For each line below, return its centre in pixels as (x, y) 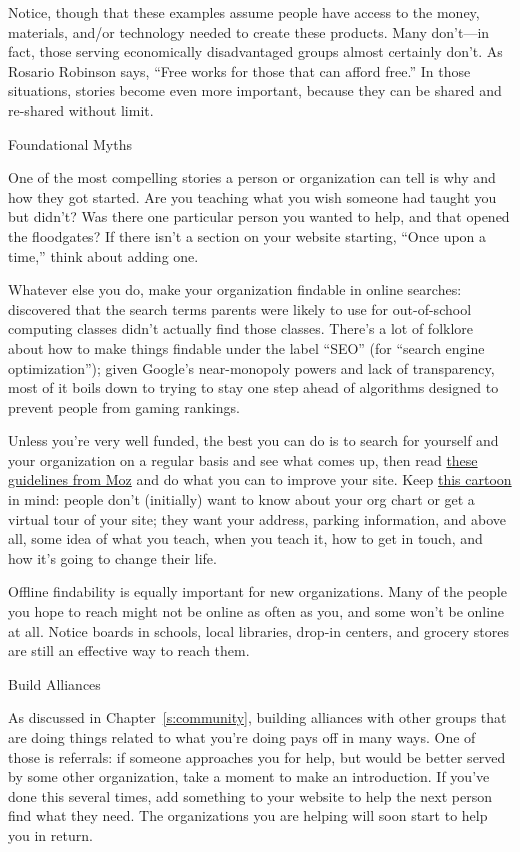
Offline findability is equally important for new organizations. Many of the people (257, 591)
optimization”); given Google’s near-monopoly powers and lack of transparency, (251, 367)
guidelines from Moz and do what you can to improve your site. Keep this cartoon (260, 479)
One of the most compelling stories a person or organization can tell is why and (252, 177)
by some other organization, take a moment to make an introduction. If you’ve (249, 776)
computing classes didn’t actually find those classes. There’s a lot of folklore (241, 328)
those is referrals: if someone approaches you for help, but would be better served (257, 756)
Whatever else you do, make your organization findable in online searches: (235, 289)
